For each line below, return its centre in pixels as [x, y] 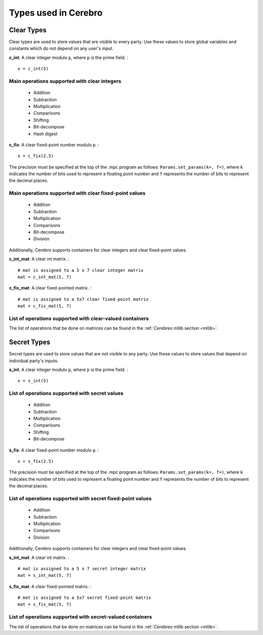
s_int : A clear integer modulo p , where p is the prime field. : [69, 369]
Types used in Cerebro [56, 13]
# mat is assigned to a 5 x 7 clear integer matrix [81, 270]
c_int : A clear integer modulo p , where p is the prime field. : [69, 57]
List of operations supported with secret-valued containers [81, 617]
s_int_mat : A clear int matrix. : [39, 557]
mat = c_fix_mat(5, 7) [45, 306]
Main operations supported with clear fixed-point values [77, 193]
